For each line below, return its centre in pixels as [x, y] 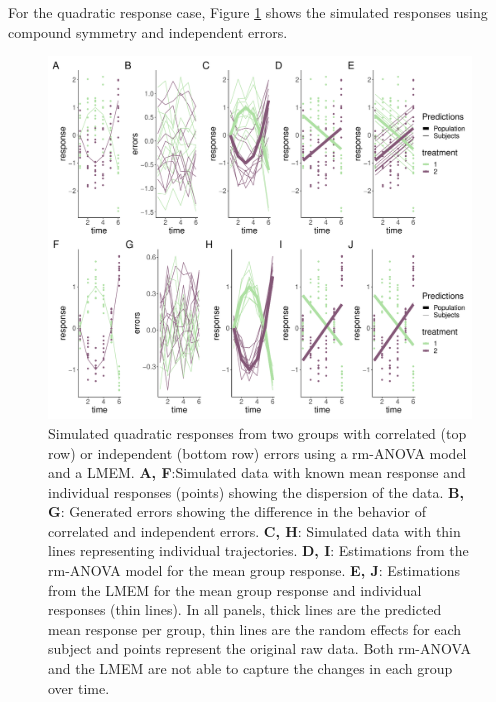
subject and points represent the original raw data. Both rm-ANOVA [259, 648]
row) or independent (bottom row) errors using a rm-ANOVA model [257, 452]
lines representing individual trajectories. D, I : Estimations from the [258, 550]
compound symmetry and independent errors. [148, 31]
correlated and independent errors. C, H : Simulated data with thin [254, 530]
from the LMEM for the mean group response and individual [235, 589]
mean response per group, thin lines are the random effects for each [255, 628]
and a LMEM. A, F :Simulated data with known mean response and [257, 472]
